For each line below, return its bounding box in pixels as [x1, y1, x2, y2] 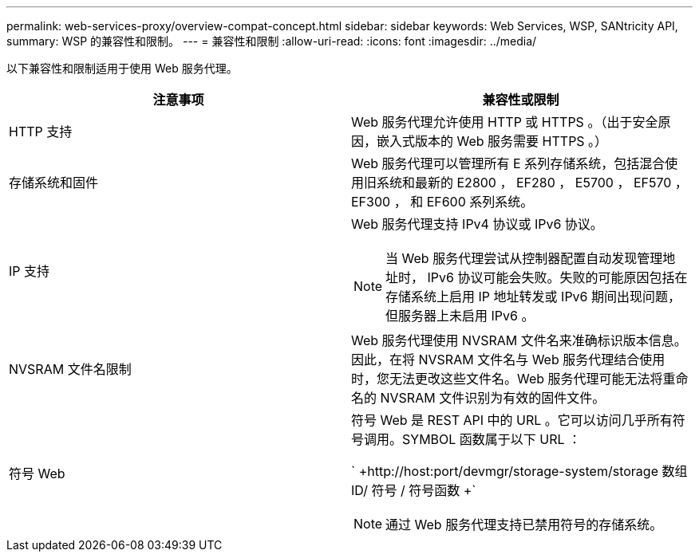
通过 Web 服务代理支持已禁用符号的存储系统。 [385, 517, 663, 532]
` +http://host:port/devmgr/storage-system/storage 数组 [351, 463, 688, 479]
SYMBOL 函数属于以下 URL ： [402, 431, 582, 447]
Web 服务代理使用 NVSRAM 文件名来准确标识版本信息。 [351, 332, 687, 348]
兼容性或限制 [482, 92, 559, 108]
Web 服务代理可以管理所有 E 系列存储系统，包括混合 [351, 155, 665, 171]
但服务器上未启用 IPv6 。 [385, 308, 535, 324]
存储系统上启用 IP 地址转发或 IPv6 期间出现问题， [385, 289, 681, 305]
